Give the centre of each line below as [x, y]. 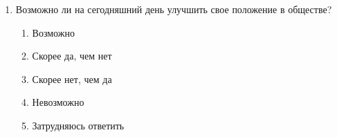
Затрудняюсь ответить [78, 125]
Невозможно [58, 102]
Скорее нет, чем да [72, 79]
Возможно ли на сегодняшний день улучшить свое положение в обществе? [174, 9]
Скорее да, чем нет [72, 56]
